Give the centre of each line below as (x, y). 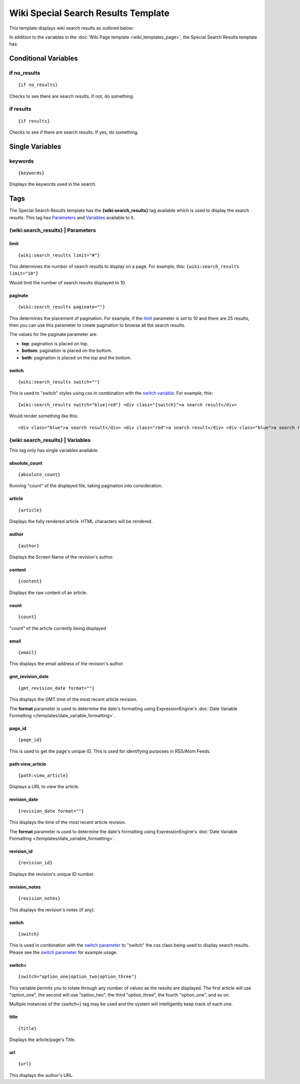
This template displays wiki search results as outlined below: (72, 28)
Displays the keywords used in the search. (53, 184)
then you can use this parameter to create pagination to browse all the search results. (97, 325)
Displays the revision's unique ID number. (52, 874)
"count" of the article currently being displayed (57, 628)
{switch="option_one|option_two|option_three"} (77, 977)
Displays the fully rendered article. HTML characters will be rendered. (81, 521)
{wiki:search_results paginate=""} (62, 307)
